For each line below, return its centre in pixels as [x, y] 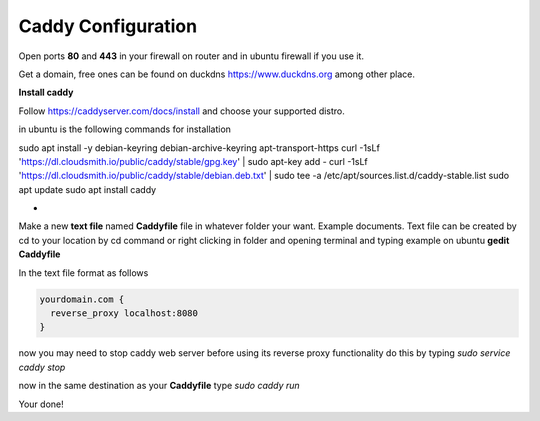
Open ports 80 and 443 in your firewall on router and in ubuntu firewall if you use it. [191, 56]
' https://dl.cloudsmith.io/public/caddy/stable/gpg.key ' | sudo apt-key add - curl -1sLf [193, 161]
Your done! [41, 404]
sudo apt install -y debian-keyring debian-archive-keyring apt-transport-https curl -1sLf [199, 147]
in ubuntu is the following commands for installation [125, 129]
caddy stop [42, 367]
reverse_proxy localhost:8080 [124, 313]
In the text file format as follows [83, 272]
